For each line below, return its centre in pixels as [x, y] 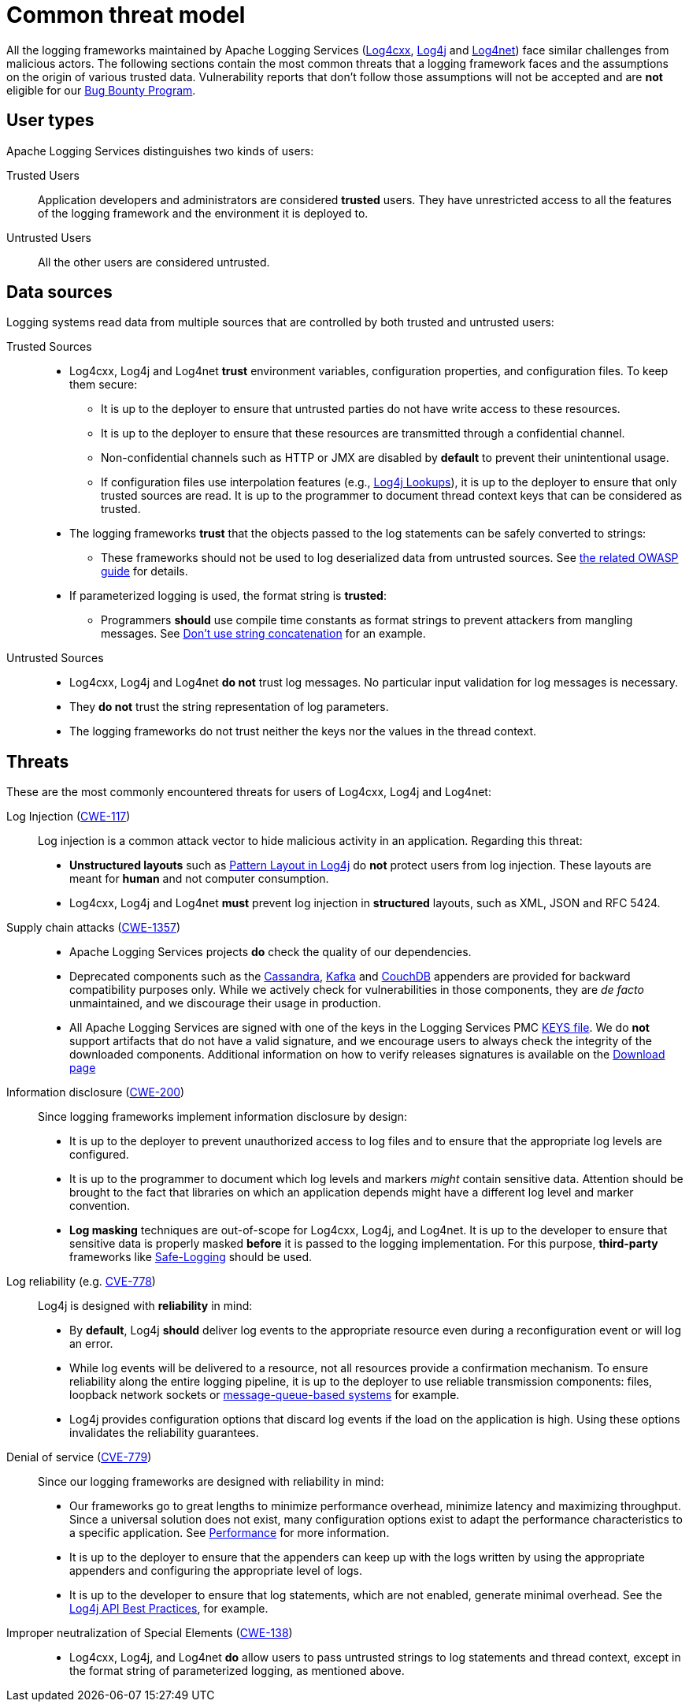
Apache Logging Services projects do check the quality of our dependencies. [270, 952]
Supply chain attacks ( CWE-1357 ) [94, 928]
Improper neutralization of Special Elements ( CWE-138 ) [150, 1633]
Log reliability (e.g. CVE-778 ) [81, 1282]
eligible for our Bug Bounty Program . [101, 90]
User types [50, 121]
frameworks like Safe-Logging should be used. [191, 1257]
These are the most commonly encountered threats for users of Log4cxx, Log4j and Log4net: [249, 792]
